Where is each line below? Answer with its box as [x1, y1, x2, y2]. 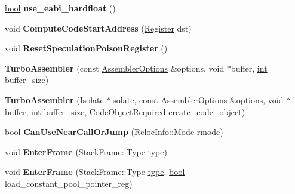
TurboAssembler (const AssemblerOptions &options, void [5, 61, 225, 74]
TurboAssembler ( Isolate [5, 93, 104, 106]
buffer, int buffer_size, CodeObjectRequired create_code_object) [5, 105, 245, 118]
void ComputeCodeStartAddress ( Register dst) [5, 21, 192, 34]
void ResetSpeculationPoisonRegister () [5, 42, 168, 54]
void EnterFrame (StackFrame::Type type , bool [5, 165, 185, 178]
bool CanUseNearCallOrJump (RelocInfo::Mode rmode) [5, 125, 223, 138]
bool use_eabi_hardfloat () [5, 2, 116, 14]
